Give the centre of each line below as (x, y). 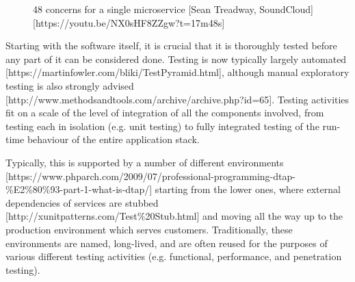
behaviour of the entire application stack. (113, 139)
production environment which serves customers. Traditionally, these (149, 229)
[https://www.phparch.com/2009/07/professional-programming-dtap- (150, 176)
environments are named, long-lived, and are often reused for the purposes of (167, 243)
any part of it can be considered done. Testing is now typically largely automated (176, 59)
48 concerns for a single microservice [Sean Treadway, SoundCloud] (173, 9)
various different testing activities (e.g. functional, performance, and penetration (174, 256)
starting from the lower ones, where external (248, 189)
